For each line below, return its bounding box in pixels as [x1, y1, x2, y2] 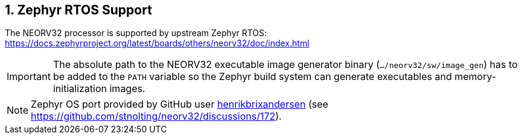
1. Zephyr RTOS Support [5, 2, 152, 17]
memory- [454, 70, 497, 83]
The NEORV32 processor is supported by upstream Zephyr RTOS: [5, 28, 267, 39]
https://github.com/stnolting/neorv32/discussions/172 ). [31, 110, 282, 123]
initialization [53, 82, 107, 95]
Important [7, 70, 51, 83]
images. [109, 82, 145, 95]
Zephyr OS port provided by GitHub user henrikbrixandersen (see [31, 98, 328, 111]
